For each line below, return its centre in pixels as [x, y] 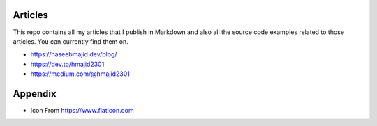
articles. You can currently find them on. [71, 41]
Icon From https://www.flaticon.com [82, 110]
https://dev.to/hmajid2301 [67, 64]
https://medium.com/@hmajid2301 [80, 74]
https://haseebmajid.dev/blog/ [74, 54]
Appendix [35, 94]
